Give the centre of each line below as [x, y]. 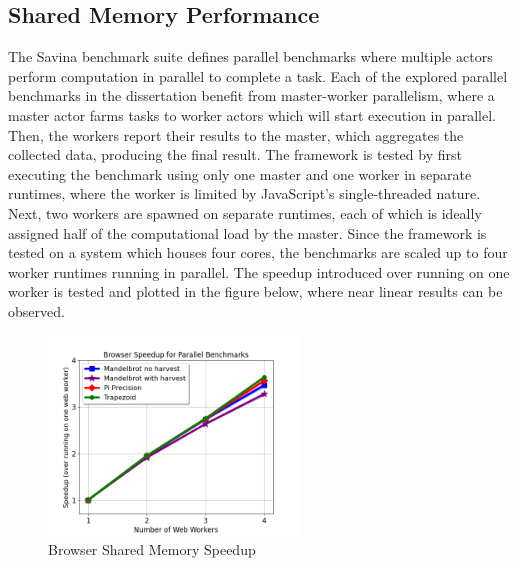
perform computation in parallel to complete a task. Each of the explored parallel [258, 75]
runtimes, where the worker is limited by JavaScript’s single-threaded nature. [244, 193]
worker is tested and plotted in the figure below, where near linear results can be [255, 291]
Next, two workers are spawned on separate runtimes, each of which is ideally [245, 212]
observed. [36, 310]
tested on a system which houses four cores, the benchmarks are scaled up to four [258, 252]
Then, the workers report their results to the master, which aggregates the [236, 134]
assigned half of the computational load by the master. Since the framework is [247, 232]
